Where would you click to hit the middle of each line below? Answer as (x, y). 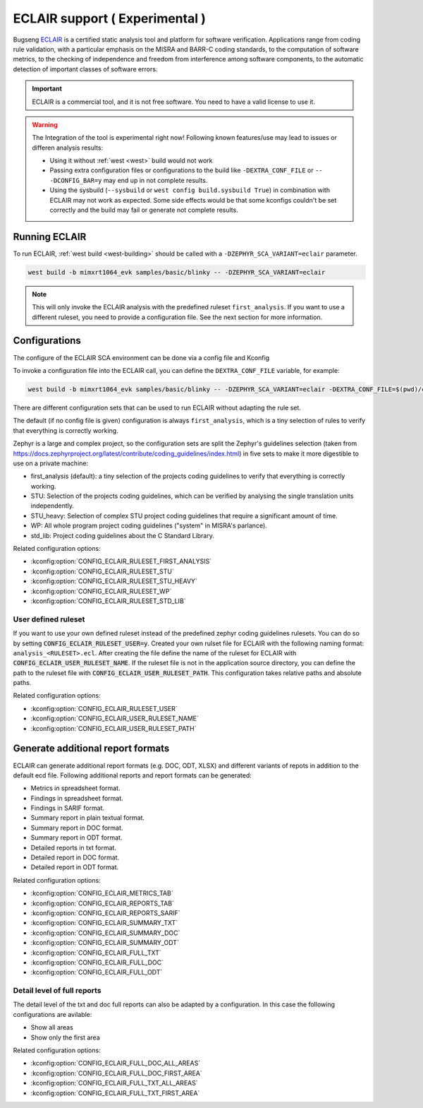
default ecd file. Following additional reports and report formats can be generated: (132, 775)
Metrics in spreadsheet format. (75, 788)
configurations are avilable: (53, 1014)
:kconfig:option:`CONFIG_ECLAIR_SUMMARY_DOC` (105, 933)
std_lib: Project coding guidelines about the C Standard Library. (122, 535)
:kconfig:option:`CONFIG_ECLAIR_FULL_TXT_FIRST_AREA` (115, 1093)
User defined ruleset (49, 619)
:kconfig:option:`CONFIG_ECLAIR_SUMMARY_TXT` (104, 923)
